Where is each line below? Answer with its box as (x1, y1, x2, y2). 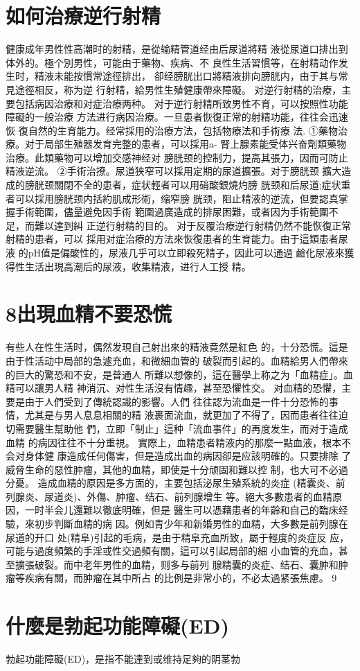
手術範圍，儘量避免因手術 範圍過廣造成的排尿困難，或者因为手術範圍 (15, 204, 329, 219)
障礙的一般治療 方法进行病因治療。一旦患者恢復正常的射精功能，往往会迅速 (6, 110, 348, 124)
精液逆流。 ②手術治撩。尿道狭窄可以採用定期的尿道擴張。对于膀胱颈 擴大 (6, 164, 342, 178)
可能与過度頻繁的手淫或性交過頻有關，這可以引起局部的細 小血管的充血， (6, 543, 339, 558)
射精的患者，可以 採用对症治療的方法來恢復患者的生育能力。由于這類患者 (6, 232, 339, 246)
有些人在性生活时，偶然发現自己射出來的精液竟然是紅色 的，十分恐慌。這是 (6, 340, 348, 354)
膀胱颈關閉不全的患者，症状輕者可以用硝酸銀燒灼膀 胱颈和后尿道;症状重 (24, 177, 351, 192)
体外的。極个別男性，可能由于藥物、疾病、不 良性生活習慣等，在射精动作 (6, 55, 339, 69)
